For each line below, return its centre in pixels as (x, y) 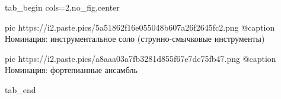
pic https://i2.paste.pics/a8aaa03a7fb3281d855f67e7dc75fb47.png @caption (140, 58)
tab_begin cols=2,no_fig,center (62, 7)
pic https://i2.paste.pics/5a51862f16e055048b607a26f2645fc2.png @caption (140, 27)
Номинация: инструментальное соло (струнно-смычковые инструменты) (135, 39)
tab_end (20, 89)
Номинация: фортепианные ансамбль (71, 70)
